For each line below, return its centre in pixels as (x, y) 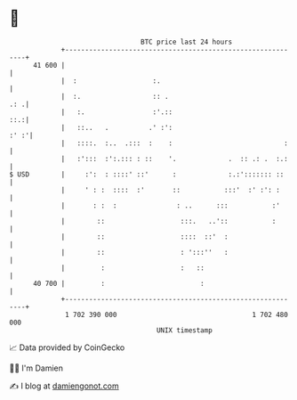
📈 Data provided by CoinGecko (67, 347)
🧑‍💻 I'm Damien (36, 368)
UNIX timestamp (185, 330)
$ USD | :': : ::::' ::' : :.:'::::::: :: (147, 174)
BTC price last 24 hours (187, 42)
